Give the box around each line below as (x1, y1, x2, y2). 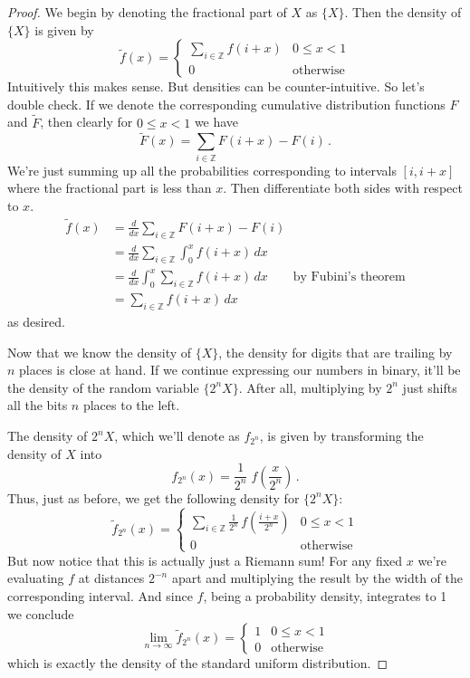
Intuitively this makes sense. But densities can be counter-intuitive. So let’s (7, 77, 425, 96)
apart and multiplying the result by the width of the (171, 568, 463, 587)
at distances (78, 568, 145, 587)
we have (194, 112, 239, 131)
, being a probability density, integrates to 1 (203, 587, 447, 606)
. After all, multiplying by (238, 377, 382, 396)
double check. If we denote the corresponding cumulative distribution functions (7, 94, 446, 113)
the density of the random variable (7, 377, 199, 396)
